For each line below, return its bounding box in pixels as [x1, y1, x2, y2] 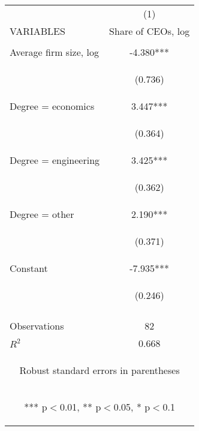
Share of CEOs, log [109, 24, 190, 38]
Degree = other [10, 207, 74, 221]
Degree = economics [10, 99, 95, 113]
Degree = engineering [10, 153, 100, 167]
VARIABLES [10, 24, 65, 38]
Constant [10, 261, 48, 275]
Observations [10, 319, 64, 333]
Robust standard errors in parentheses [19, 363, 180, 377]
